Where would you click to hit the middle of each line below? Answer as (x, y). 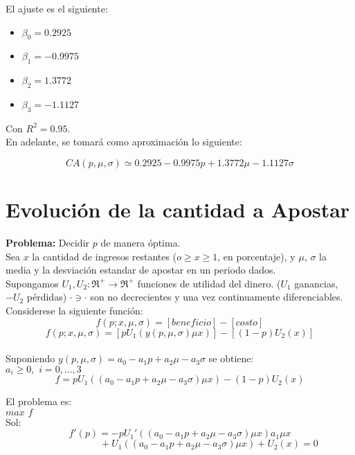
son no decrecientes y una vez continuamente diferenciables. (217, 297)
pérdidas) (47, 297)
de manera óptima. (140, 243)
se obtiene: (231, 358)
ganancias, (316, 283)
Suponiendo (30, 358)
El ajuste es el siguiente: (57, 8)
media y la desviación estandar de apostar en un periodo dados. (141, 270)
